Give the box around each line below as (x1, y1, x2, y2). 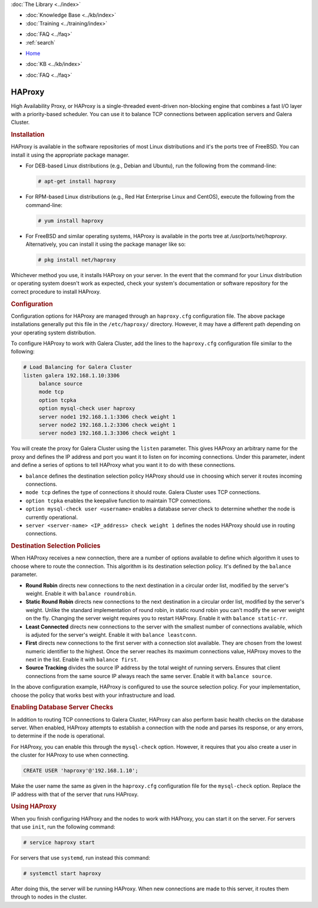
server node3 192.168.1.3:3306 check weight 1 (38, 430, 176, 436)
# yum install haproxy (38, 217, 104, 224)
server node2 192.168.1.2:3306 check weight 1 (38, 422, 176, 429)
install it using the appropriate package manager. (11, 151, 130, 159)
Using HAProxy (11, 802, 57, 811)
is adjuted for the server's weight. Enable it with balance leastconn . (25, 631, 197, 638)
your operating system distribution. (11, 329, 97, 336)
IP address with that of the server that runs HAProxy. (11, 791, 139, 798)
